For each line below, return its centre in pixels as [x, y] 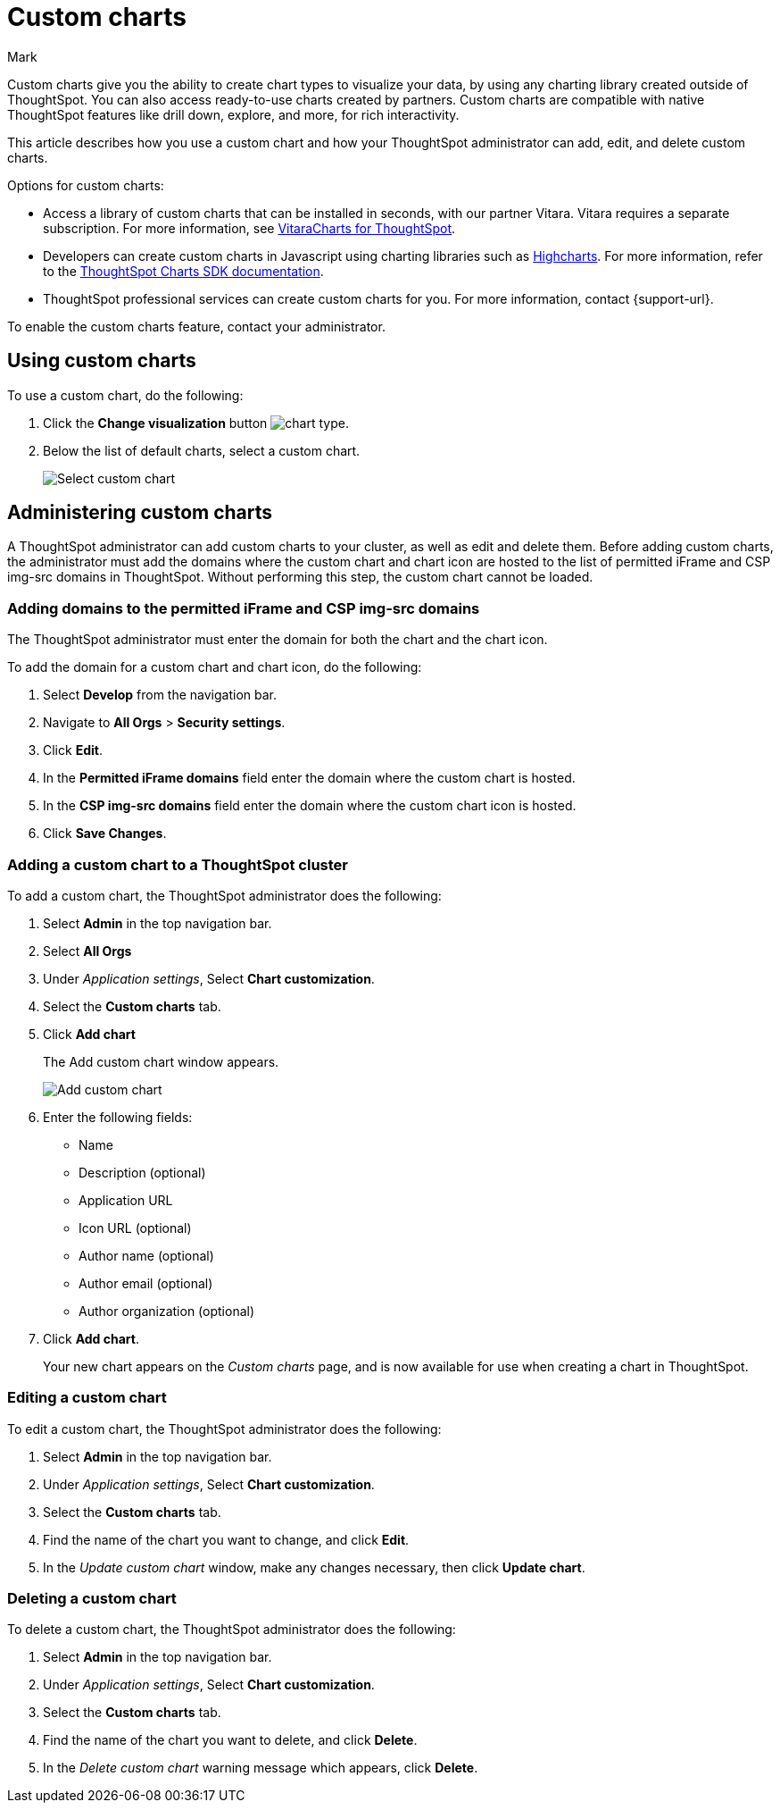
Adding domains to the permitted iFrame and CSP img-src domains [244, 608]
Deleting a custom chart [92, 1599]
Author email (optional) [146, 1283]
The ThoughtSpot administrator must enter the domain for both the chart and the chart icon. [278, 640]
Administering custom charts [140, 513]
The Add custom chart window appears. [161, 1061]
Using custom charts [102, 361]
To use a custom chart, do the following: [125, 395]
